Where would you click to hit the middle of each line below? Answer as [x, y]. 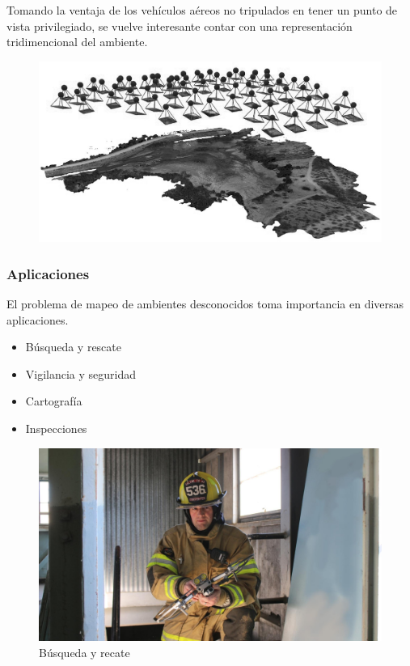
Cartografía [54, 401]
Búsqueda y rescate [73, 347]
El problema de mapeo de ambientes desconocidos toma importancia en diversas [205, 303]
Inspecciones [56, 428]
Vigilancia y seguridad [81, 373]
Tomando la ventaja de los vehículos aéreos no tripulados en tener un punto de [202, 10]
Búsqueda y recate [85, 652]
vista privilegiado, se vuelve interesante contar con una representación [180, 25]
